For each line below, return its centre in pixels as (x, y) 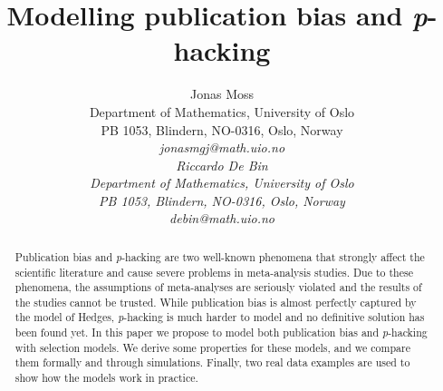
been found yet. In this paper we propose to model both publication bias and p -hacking (221, 332)
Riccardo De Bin (222, 165)
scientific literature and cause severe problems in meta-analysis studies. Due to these (214, 272)
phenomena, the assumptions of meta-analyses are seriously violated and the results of (218, 287)
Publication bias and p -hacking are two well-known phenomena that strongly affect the (220, 256)
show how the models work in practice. (106, 378)
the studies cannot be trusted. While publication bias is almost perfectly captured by (216, 302)
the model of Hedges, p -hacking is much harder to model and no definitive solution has (220, 317)
